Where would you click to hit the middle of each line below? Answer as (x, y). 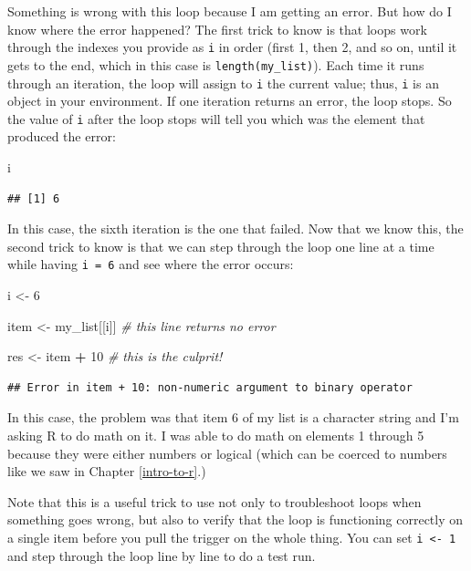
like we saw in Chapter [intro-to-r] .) (107, 471)
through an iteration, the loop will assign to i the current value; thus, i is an (223, 83)
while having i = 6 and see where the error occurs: (151, 264)
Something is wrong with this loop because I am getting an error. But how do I (230, 11)
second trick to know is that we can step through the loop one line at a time (221, 246)
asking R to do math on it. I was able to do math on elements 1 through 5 (216, 435)
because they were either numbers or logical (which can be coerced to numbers (227, 453)
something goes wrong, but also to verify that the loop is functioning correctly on (235, 519)
